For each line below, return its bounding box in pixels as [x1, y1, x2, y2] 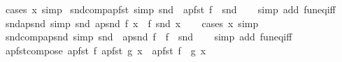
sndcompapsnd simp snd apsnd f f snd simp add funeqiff [5, 29, 292, 44]
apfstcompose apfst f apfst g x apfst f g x [5, 42, 206, 57]
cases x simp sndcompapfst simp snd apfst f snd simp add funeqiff [5, 2, 336, 16]
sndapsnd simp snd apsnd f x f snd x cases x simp [5, 15, 259, 30]
